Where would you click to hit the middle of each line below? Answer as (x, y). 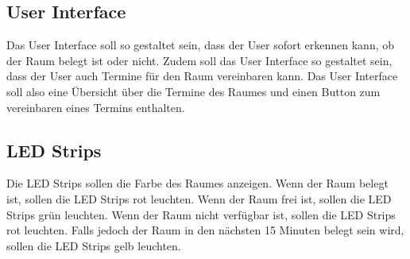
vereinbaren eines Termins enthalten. (96, 107)
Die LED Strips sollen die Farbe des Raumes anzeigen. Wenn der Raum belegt (197, 183)
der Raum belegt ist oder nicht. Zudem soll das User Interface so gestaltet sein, (199, 60)
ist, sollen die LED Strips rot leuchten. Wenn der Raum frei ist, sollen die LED (199, 198)
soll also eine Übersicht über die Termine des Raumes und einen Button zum (193, 91)
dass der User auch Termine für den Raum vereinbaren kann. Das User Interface (202, 76)
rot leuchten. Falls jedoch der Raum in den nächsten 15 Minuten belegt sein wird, (205, 230)
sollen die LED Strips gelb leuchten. (94, 245)
